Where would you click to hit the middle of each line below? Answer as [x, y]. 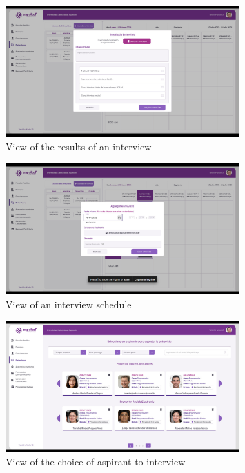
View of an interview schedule [69, 304]
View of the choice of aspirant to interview [96, 462]
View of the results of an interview [79, 147]
